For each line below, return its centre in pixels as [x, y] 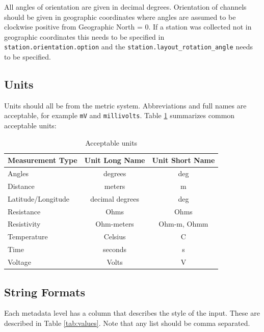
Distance [21, 186]
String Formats [45, 292]
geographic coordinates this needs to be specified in [84, 36]
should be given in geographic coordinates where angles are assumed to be [120, 17]
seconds [115, 249]
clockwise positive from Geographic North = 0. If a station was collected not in [128, 27]
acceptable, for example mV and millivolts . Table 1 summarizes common [120, 115]
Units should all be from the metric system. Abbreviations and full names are [125, 105]
